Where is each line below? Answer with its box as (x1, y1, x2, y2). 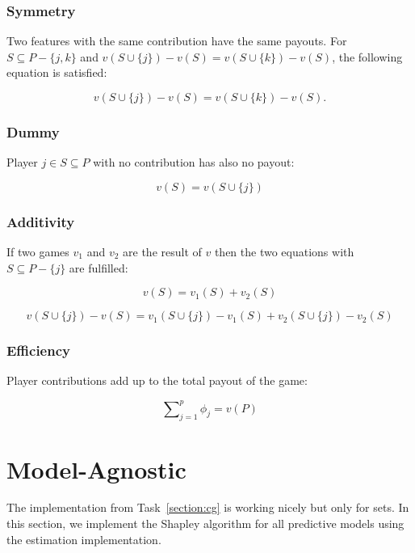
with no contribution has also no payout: (93, 154, 295, 171)
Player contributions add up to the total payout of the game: (6, 372, 308, 389)
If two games (6, 243, 69, 260)
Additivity (6, 211, 75, 231)
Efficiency (6, 340, 70, 361)
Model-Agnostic (6, 452, 187, 485)
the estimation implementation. (6, 530, 161, 547)
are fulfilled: (69, 259, 128, 276)
